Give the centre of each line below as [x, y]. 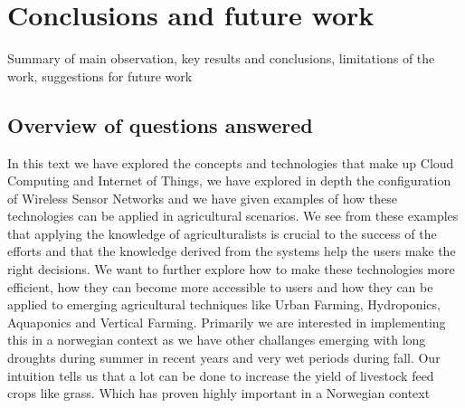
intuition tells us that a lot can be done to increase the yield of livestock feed [221, 375]
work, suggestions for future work [100, 76]
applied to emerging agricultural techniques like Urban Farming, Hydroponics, [224, 304]
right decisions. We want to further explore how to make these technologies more [231, 269]
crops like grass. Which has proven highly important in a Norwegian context [219, 393]
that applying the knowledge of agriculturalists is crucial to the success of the [222, 233]
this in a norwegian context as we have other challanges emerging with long [217, 340]
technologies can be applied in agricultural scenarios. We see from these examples [233, 216]
